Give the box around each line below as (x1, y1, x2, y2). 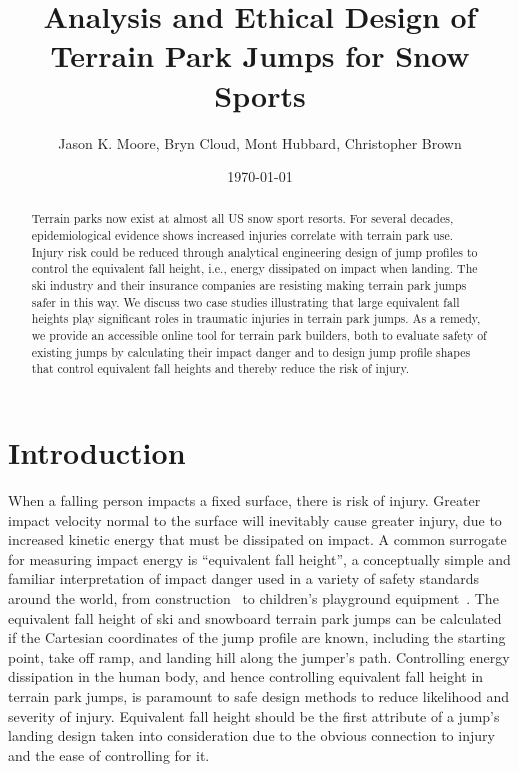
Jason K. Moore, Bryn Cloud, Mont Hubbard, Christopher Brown (58, 132, 462, 153)
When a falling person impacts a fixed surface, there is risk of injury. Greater (8, 489, 481, 510)
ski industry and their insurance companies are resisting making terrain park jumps (31, 277, 467, 294)
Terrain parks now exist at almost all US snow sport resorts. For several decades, (31, 210, 454, 227)
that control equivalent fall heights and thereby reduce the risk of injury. (31, 360, 410, 377)
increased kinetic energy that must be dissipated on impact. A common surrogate (8, 529, 507, 550)
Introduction (8, 432, 186, 473)
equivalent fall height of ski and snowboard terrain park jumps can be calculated (8, 607, 502, 628)
